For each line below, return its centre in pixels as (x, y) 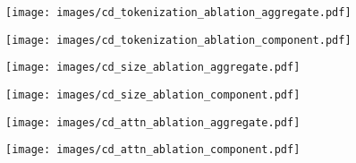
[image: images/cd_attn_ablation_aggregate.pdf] (153, 122)
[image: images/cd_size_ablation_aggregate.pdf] (153, 68)
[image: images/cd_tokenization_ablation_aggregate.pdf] (178, 13)
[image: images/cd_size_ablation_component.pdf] (153, 94)
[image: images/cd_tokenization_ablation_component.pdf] (178, 40)
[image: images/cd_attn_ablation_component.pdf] (153, 150)
